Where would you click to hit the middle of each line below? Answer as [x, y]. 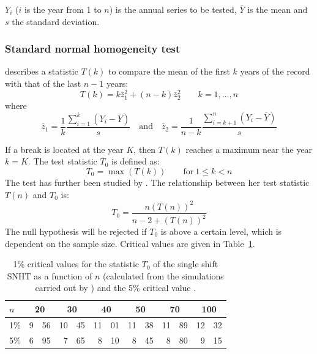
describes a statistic [42, 71]
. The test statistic [62, 161]
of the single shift [186, 264]
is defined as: [136, 161]
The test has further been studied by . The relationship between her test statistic [157, 182]
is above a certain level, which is [221, 231]
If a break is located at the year [64, 149]
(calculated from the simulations [163, 275]
